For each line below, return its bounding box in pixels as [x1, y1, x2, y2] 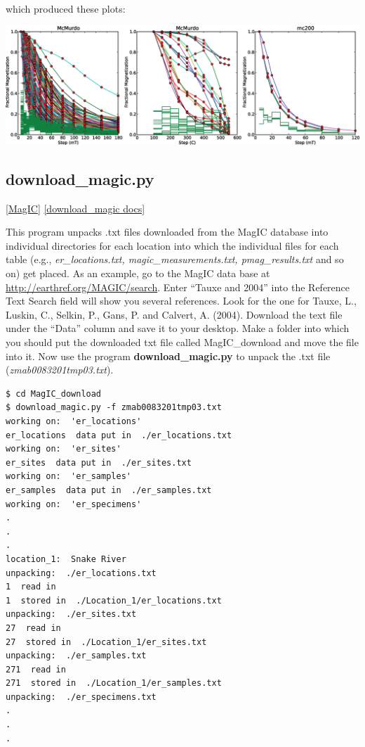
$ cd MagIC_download [6, 388, 102, 399]
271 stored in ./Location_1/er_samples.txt [6, 678, 222, 689]
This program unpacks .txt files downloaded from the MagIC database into [6, 224, 328, 239]
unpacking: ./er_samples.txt [6, 651, 147, 661]
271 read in [6, 664, 66, 675]
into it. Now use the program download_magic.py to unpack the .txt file [6, 348, 331, 363]
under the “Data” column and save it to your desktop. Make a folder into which [6, 321, 350, 336]
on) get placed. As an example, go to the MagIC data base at [6, 266, 270, 281]
